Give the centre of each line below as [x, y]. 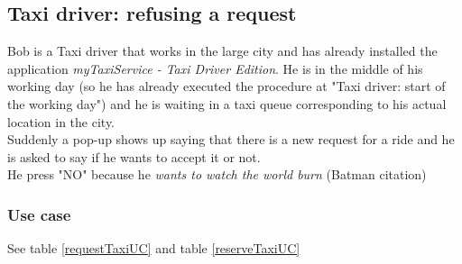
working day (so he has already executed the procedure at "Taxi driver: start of [226, 86]
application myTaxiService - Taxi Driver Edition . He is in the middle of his [215, 68]
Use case [39, 214]
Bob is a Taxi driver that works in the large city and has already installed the [222, 51]
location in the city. [61, 121]
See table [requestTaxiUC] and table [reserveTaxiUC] [154, 248]
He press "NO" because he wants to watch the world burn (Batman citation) [217, 174]
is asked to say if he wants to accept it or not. [134, 156]
